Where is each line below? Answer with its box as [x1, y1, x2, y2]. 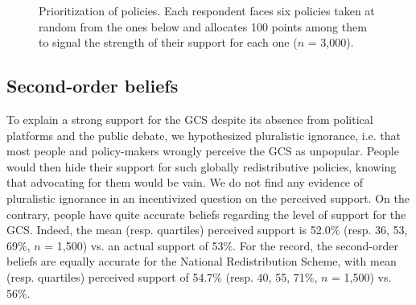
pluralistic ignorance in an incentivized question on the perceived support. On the [6, 189, 410, 206]
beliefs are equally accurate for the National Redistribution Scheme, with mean [6, 253, 397, 270]
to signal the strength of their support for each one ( [39, 34, 298, 51]
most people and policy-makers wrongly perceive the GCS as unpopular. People [6, 142, 399, 159]
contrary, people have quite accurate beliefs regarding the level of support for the [6, 205, 406, 222]
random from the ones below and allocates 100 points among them [39, 18, 367, 35]
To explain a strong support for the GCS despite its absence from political [6, 110, 373, 127]
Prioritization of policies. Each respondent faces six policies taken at [39, 2, 375, 19]
